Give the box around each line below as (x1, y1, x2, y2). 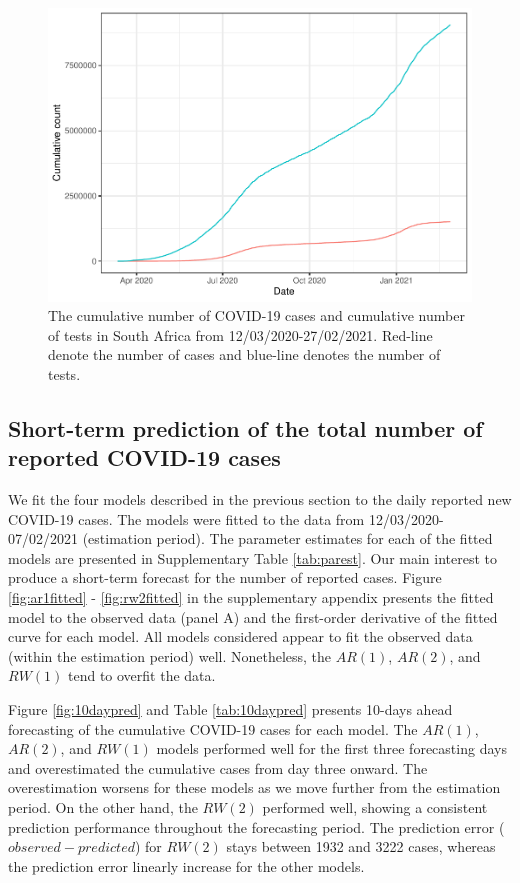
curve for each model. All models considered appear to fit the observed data (8, 626, 473, 647)
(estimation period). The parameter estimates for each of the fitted (82, 528, 493, 549)
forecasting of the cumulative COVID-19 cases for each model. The (8, 718, 418, 739)
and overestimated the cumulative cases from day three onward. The (8, 757, 428, 778)
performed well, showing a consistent (262, 797, 488, 817)
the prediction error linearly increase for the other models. (8, 855, 365, 876)
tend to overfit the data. (67, 665, 216, 686)
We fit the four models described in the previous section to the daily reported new (8, 489, 512, 510)
